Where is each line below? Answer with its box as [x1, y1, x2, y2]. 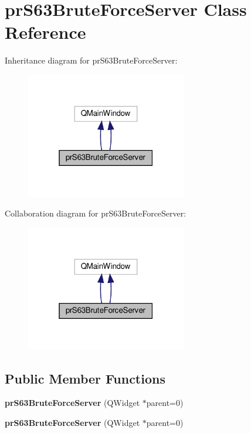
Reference [5, 20, 86, 44]
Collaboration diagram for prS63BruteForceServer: [5, 207, 186, 219]
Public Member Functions [5, 369, 165, 387]
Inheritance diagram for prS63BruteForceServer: [5, 54, 178, 66]
